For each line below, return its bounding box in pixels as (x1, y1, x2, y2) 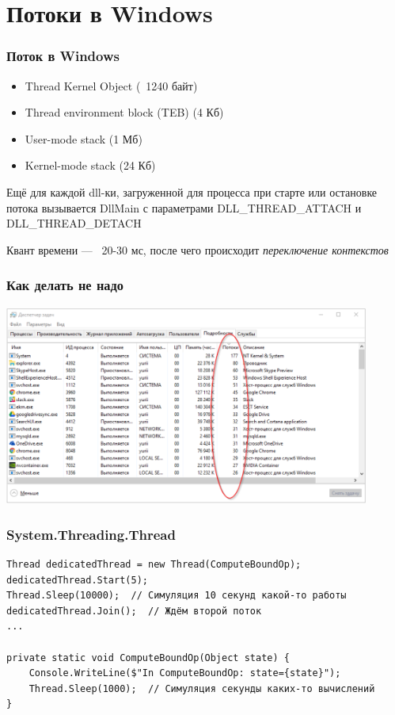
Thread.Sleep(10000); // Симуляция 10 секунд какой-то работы (6, 590, 347, 602)
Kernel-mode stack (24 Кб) (25, 157, 156, 174)
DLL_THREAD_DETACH (6, 215, 142, 231)
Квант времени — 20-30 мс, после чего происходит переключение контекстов (6, 241, 389, 258)
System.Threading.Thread (6, 524, 176, 544)
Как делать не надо (6, 275, 123, 295)
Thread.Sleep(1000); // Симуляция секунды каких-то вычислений (28, 682, 375, 694)
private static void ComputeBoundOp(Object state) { (6, 652, 290, 663)
